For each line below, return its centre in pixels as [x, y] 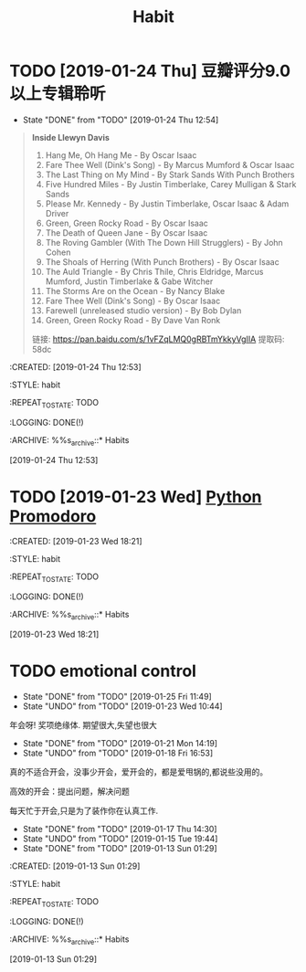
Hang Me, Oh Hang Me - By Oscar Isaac [121, 155]
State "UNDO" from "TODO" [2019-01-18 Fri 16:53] [118, 753]
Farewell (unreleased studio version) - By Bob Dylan [143, 310]
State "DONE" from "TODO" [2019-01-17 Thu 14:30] [120, 829]
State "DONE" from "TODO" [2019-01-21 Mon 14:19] [120, 743]
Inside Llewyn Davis [70, 137]
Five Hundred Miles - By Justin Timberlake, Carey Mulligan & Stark [171, 184]
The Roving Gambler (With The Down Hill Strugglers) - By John [164, 242]
